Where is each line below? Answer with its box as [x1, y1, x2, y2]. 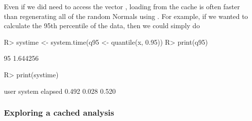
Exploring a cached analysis [4, 106, 114, 119]
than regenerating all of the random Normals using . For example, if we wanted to [4, 11, 248, 21]
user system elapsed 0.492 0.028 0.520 [4, 86, 116, 96]
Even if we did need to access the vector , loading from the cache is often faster [4, 1, 240, 11]
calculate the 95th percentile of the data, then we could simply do [4, 20, 200, 31]
